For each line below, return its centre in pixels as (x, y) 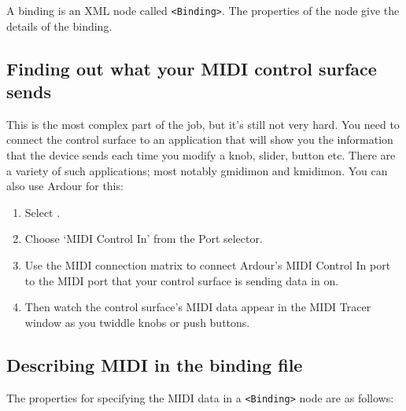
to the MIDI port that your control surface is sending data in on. (182, 280)
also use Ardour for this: (65, 186)
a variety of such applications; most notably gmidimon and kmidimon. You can (197, 170)
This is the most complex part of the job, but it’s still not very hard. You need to (203, 124)
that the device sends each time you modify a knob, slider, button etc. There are (201, 155)
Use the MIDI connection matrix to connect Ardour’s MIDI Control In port (208, 265)
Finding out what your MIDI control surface (192, 68)
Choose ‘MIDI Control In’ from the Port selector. (144, 239)
